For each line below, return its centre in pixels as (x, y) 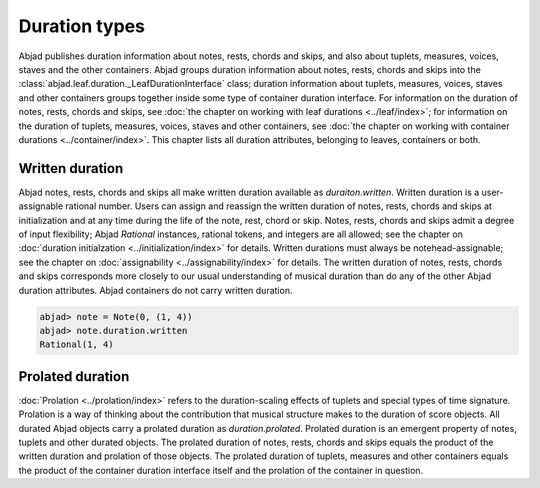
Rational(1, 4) (76, 344)
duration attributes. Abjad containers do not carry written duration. (155, 290)
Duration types (81, 26)
